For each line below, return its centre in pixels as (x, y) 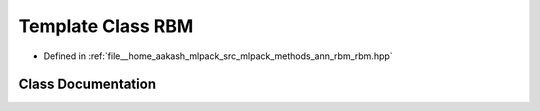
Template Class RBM (106, 26)
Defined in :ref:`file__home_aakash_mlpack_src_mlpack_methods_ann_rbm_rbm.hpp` (218, 56)
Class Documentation (87, 84)
